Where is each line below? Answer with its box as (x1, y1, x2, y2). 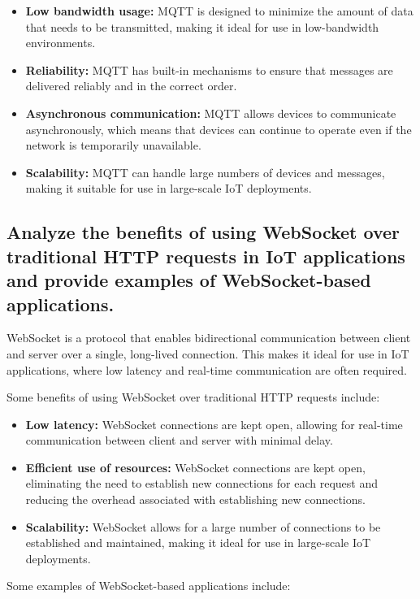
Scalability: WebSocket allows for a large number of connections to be (25, 518, 381, 535)
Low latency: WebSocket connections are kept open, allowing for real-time (25, 415, 403, 432)
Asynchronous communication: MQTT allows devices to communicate (25, 104, 396, 121)
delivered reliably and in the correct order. (25, 77, 237, 94)
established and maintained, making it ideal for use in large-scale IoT (25, 534, 371, 551)
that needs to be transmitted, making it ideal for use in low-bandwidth (25, 18, 379, 35)
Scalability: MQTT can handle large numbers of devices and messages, (25, 163, 385, 180)
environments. (25, 34, 96, 51)
